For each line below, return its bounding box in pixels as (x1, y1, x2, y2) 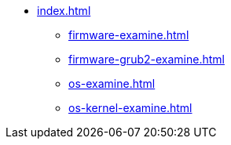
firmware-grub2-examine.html (68, 53, 225, 66)
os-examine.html (68, 77, 156, 90)
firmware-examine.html (68, 28, 189, 42)
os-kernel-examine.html (68, 101, 192, 114)
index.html (37, 4, 91, 17)
